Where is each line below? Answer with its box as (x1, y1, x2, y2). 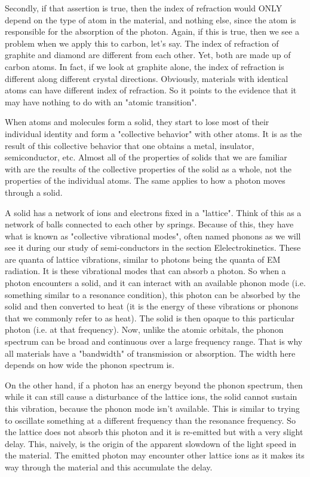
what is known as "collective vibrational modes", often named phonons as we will (5, 229, 301, 242)
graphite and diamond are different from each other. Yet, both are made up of (5, 48, 291, 61)
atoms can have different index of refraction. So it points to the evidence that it (5, 84, 297, 96)
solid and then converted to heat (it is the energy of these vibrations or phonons (5, 300, 299, 312)
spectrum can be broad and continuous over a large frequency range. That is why (5, 335, 303, 348)
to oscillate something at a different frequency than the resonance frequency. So (5, 414, 296, 426)
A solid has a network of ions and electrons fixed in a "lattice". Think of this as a (5, 206, 302, 218)
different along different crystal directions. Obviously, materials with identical (5, 72, 288, 84)
